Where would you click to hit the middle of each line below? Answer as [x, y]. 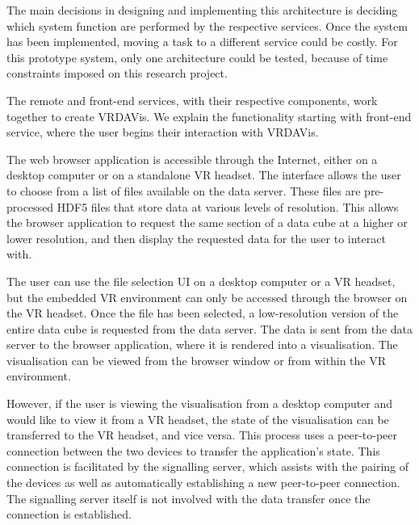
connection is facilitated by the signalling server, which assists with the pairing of [208, 466]
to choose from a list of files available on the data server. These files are [184, 190]
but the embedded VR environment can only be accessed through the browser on [207, 297]
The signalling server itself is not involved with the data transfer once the [189, 498]
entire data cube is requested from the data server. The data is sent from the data [210, 328]
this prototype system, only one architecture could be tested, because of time [197, 57]
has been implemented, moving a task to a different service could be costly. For [202, 42]
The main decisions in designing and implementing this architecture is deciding [202, 10]
